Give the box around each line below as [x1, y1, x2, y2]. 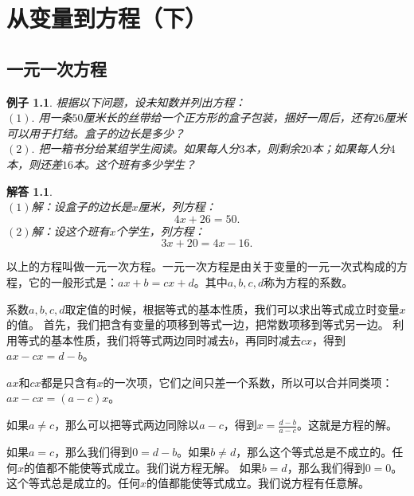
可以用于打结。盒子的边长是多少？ [6, 124, 185, 141]
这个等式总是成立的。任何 [6, 475, 140, 491]
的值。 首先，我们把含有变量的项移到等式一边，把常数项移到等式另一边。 [6, 316, 389, 333]
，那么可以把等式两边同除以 [54, 416, 200, 433]
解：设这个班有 [31, 222, 110, 239]
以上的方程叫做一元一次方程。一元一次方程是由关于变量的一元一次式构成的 [6, 258, 396, 275]
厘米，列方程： [138, 198, 217, 215]
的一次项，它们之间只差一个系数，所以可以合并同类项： [103, 373, 393, 390]
